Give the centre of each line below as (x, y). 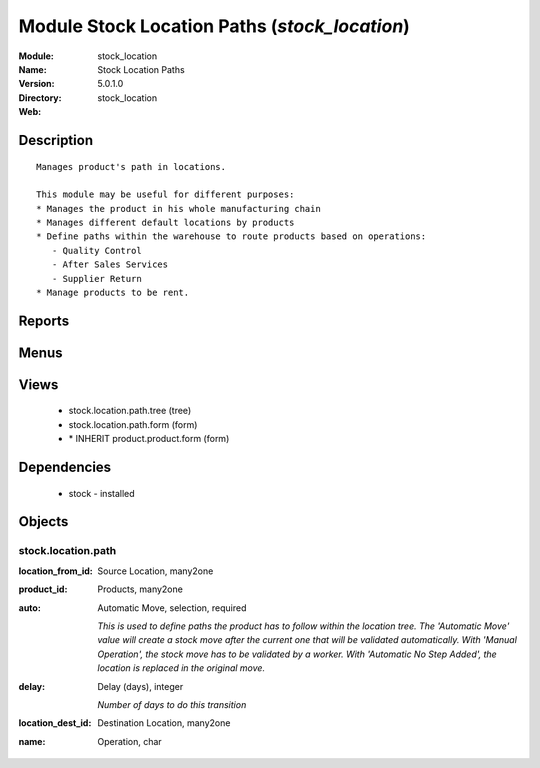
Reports (44, 320)
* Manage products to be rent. (113, 293)
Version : (36, 84)
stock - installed (101, 493)
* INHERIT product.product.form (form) (149, 439)
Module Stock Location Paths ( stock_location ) (214, 26)
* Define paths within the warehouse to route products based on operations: (231, 236)
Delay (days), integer (140, 686)
